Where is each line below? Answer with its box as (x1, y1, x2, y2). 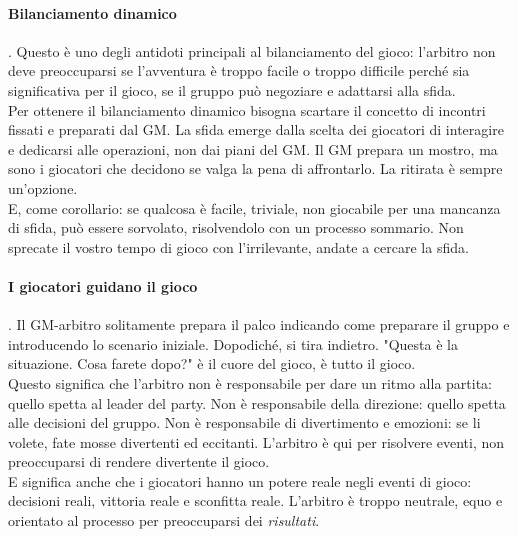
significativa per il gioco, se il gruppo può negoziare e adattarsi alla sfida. (8, 79, 456, 100)
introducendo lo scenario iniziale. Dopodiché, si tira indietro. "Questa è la (8, 333, 458, 354)
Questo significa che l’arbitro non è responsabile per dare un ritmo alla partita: (8, 372, 493, 393)
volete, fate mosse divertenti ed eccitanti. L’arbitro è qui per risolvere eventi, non (8, 431, 505, 452)
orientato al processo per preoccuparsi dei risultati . (8, 510, 320, 531)
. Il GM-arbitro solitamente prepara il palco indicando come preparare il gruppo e (8, 314, 510, 335)
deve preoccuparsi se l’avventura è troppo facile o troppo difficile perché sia (8, 60, 470, 81)
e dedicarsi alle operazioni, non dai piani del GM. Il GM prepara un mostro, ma (8, 138, 498, 159)
